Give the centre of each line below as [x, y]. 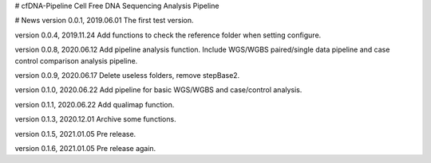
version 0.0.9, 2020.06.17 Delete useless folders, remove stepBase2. [127, 75]
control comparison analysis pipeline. [76, 60]
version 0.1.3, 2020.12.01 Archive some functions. [95, 119]
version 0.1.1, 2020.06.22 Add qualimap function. [95, 104]
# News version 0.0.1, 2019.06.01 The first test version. [105, 21]
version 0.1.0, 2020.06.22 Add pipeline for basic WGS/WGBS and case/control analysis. [158, 90]
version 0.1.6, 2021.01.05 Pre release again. [85, 148]
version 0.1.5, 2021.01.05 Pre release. [75, 134]
